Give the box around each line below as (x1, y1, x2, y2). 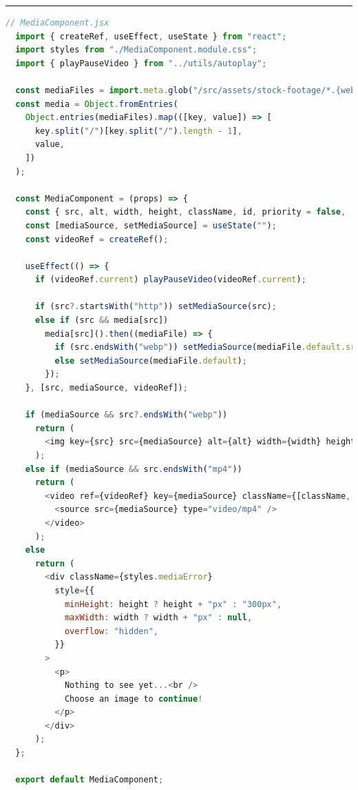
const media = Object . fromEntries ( (15, 99, 178, 109)
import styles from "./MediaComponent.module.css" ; (15, 45, 257, 55)
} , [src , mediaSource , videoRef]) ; (25, 383, 188, 393)
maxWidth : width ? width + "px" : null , (64, 613, 253, 623)
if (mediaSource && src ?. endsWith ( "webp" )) (25, 410, 228, 420)
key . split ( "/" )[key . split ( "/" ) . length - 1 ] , (34, 126, 242, 136)
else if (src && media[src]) (34, 315, 169, 326)
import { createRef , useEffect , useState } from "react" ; (15, 31, 287, 41)
